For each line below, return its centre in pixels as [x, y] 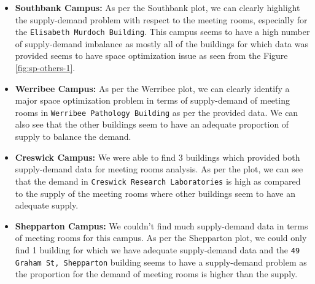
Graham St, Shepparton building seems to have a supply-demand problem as [161, 262]
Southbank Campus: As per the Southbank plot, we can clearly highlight [157, 7]
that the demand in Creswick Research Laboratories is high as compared [158, 181]
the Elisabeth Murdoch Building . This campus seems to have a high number [162, 32]
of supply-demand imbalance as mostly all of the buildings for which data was [162, 43]
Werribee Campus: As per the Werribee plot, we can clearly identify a [152, 88]
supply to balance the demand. [73, 136]
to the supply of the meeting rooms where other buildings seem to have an [155, 193]
